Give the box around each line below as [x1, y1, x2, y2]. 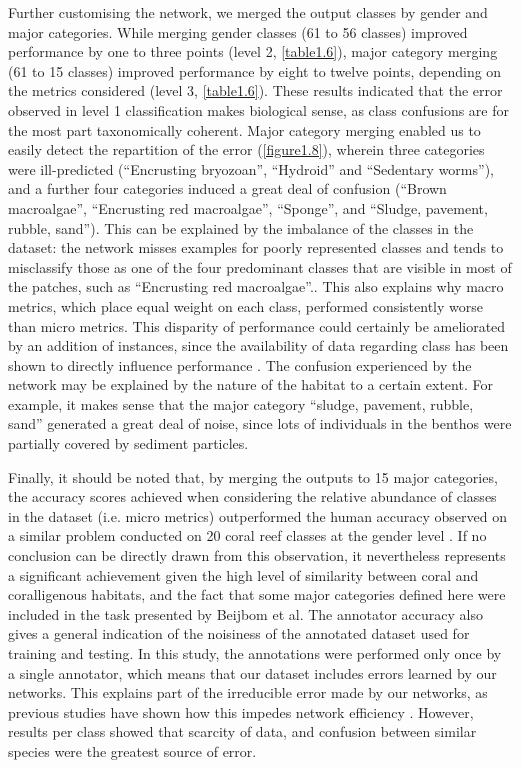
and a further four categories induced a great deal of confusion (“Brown [8, 178, 447, 199]
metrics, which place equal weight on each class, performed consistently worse [8, 295, 483, 316]
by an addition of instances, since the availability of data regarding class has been [8, 335, 509, 356]
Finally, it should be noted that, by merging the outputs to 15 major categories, [8, 466, 498, 487]
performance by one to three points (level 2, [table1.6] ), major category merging [8, 41, 498, 62]
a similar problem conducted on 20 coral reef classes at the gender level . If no [8, 525, 487, 546]
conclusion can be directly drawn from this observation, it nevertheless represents [8, 545, 506, 566]
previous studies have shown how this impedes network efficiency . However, [8, 701, 474, 722]
